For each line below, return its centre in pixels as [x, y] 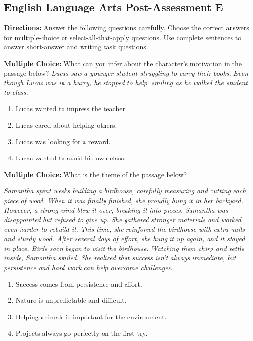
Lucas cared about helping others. [66, 125]
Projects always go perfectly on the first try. [81, 333]
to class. [16, 92]
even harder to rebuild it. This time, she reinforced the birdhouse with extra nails [125, 229]
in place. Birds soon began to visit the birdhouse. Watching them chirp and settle [124, 248]
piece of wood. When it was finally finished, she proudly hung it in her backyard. [124, 200]
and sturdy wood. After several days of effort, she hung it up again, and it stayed [125, 239]
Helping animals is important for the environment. [91, 316]
